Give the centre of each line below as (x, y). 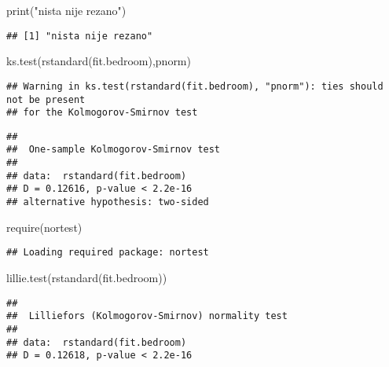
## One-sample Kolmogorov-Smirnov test (114, 150)
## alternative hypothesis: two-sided (108, 202)
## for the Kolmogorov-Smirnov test (102, 113)
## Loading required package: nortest (108, 253)
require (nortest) (44, 227)
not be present (46, 99)
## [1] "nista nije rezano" (80, 36)
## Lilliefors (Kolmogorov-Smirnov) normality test (147, 316)
